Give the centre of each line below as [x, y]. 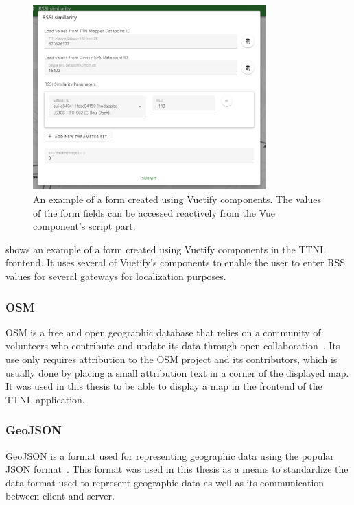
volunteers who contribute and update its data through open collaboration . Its [173, 345]
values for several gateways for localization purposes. [116, 275]
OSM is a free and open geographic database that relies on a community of [163, 332]
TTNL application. [45, 399]
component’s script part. [84, 226]
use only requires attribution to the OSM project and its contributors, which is [172, 359]
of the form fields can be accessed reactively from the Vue [154, 212]
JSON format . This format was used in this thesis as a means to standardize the [177, 469]
